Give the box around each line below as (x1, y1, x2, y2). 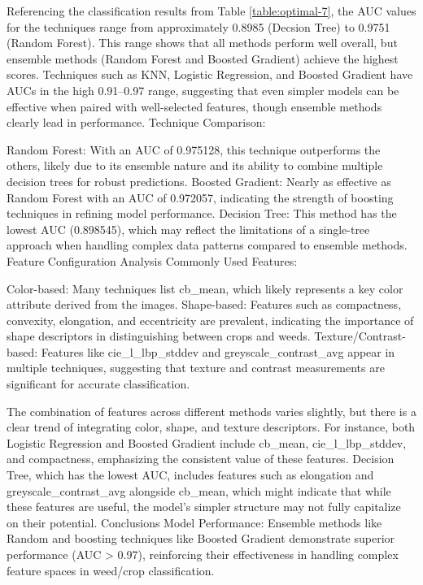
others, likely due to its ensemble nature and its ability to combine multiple (7, 157, 383, 174)
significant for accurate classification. (7, 375, 190, 392)
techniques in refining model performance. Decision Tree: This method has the (7, 205, 397, 222)
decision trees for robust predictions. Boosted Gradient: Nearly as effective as (7, 172, 391, 189)
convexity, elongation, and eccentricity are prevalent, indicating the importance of (7, 311, 414, 328)
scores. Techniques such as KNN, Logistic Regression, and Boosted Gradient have (7, 66, 413, 83)
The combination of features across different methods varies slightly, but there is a (7, 402, 416, 419)
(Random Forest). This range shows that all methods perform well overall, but (7, 34, 398, 51)
